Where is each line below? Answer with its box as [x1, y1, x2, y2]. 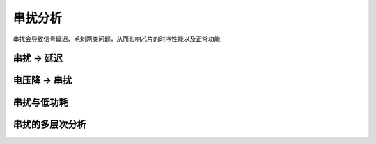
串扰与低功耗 [13, 97, 68, 109]
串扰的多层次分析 [13, 118, 86, 131]
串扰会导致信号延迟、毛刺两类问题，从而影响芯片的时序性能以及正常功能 [13, 35, 221, 43]
